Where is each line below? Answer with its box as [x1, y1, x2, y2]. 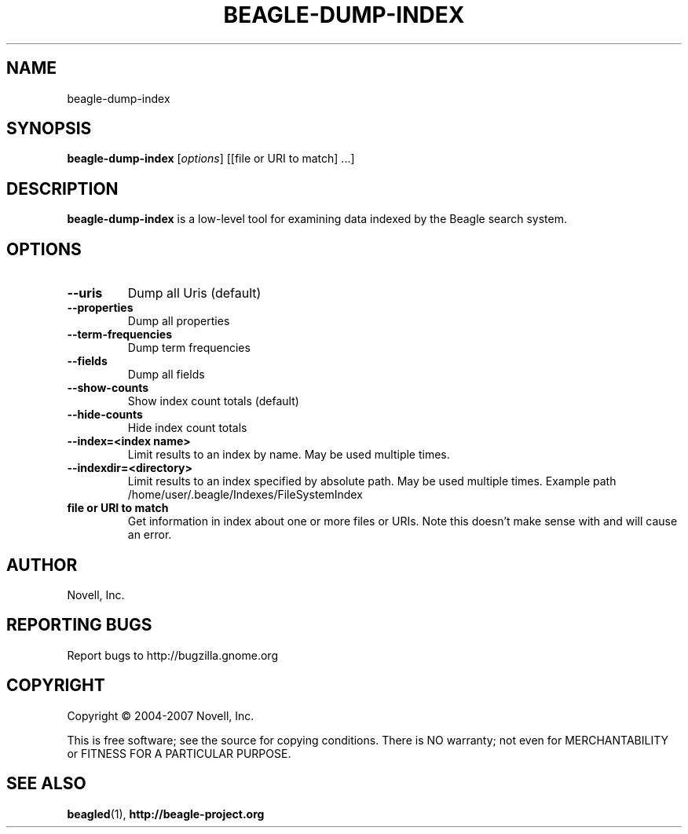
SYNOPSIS [6, 119, 92, 139]
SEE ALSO [6, 774, 86, 794]
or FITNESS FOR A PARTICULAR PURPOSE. [67, 746, 291, 760]
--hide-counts [67, 408, 143, 422]
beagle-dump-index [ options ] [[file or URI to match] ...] [67, 152, 355, 166]
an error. [127, 528, 172, 542]
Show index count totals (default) [127, 394, 299, 408]
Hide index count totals [127, 421, 247, 435]
